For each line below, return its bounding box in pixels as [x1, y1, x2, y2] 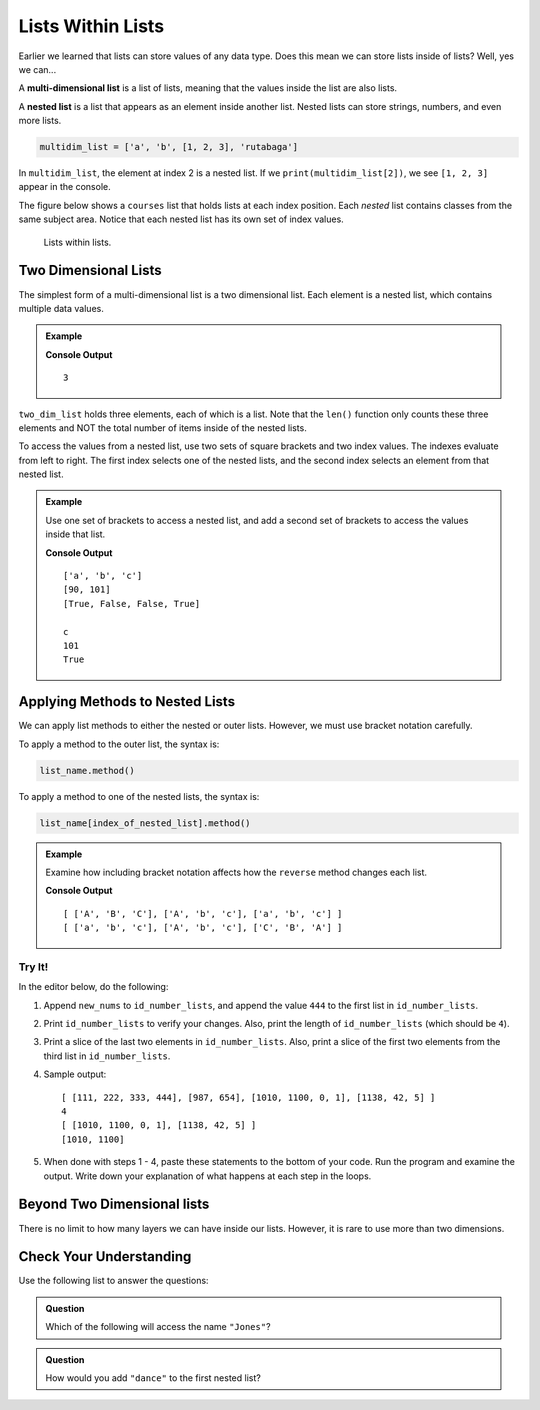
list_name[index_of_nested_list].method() [39, 817, 251, 829]
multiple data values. [18, 302, 104, 314]
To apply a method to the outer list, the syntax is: [18, 738, 220, 750]
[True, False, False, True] [63, 598, 201, 609]
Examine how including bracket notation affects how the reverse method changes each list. [45, 866, 428, 878]
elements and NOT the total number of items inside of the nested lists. [18, 421, 307, 434]
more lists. [18, 115, 62, 127]
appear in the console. [18, 181, 111, 193]
